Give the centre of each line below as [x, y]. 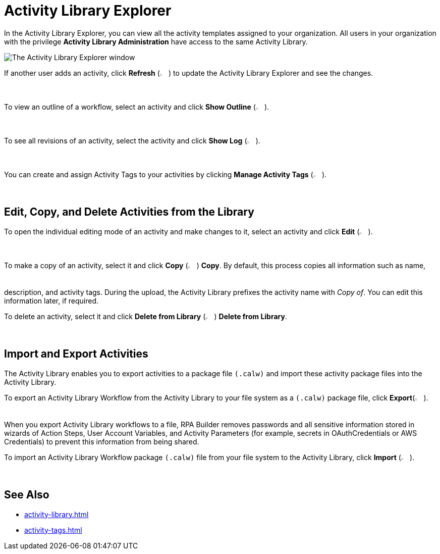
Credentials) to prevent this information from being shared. [102, 441]
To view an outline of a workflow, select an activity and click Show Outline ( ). [137, 107]
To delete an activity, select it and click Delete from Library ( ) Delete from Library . [146, 316]
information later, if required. [51, 300]
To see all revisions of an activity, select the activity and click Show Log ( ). [132, 140]
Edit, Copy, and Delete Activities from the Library [129, 212]
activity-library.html [57, 514]
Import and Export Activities [76, 354]
